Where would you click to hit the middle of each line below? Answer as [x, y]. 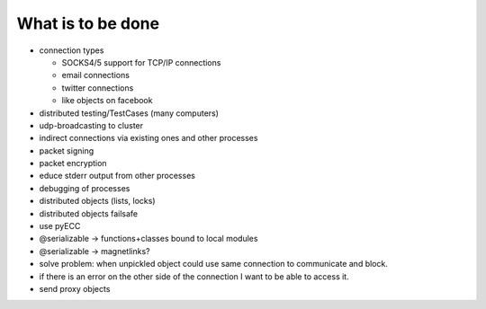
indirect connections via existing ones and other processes [148, 138]
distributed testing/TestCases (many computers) [129, 113]
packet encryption [73, 163]
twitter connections [98, 88]
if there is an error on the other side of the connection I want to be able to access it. [194, 276]
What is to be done [88, 23]
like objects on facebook [107, 101]
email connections [96, 75]
